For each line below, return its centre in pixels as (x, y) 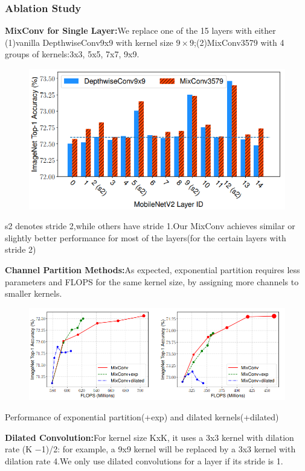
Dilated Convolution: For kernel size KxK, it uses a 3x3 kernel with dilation (149, 437)
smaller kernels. (34, 293)
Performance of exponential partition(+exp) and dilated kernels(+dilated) (142, 416)
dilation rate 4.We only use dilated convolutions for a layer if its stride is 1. (144, 460)
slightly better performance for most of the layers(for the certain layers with (146, 237)
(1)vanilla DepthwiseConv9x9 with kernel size (89, 42)
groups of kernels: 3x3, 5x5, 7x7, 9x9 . (72, 54)
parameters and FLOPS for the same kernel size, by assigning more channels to (152, 281)
